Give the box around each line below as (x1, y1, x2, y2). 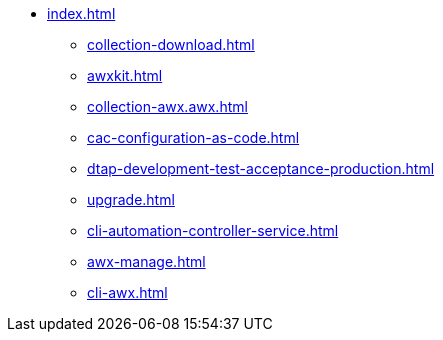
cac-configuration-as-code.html (87, 129, 300, 146)
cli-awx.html (87, 284, 168, 301)
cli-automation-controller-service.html (87, 222, 339, 239)
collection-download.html (87, 36, 255, 53)
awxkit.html (87, 67, 163, 84)
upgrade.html (87, 191, 175, 208)
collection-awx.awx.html (87, 98, 248, 115)
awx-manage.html (87, 253, 206, 270)
